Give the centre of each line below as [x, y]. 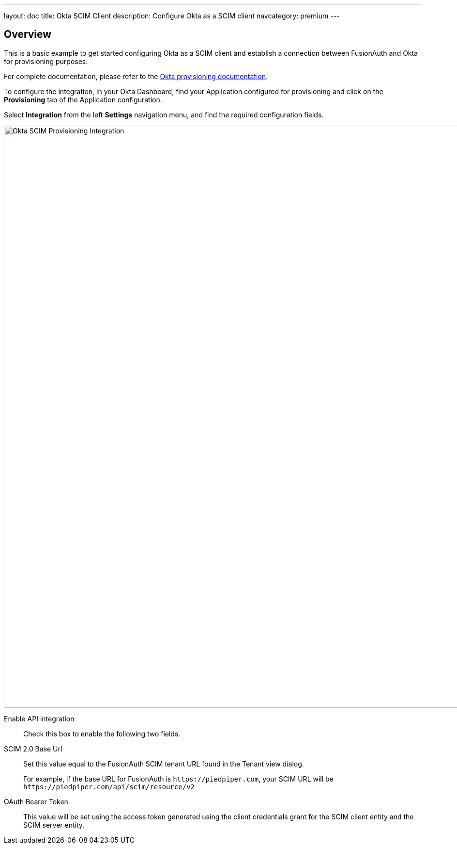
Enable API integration [39, 718]
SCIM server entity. [54, 825]
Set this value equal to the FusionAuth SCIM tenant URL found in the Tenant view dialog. [164, 764]
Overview [28, 34]
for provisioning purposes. [46, 61]
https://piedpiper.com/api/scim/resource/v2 [109, 787]
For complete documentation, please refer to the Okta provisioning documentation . [136, 76]
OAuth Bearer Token [36, 801]
